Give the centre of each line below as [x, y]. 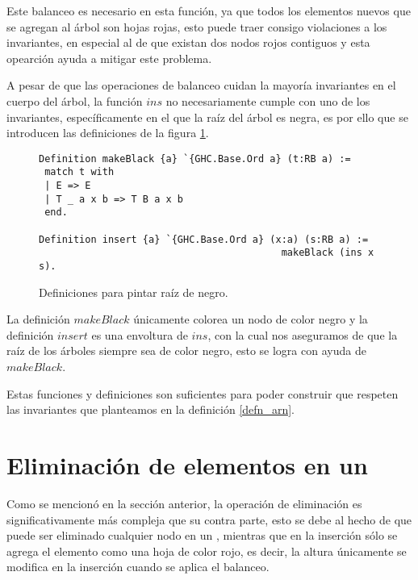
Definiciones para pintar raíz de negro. [134, 292]
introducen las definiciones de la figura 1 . [108, 133]
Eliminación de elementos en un [187, 465]
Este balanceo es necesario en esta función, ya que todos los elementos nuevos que [209, 10]
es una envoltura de [140, 334]
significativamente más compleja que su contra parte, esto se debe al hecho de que [209, 519]
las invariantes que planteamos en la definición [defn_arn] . [150, 409]
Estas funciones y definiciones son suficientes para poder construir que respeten [203, 393]
